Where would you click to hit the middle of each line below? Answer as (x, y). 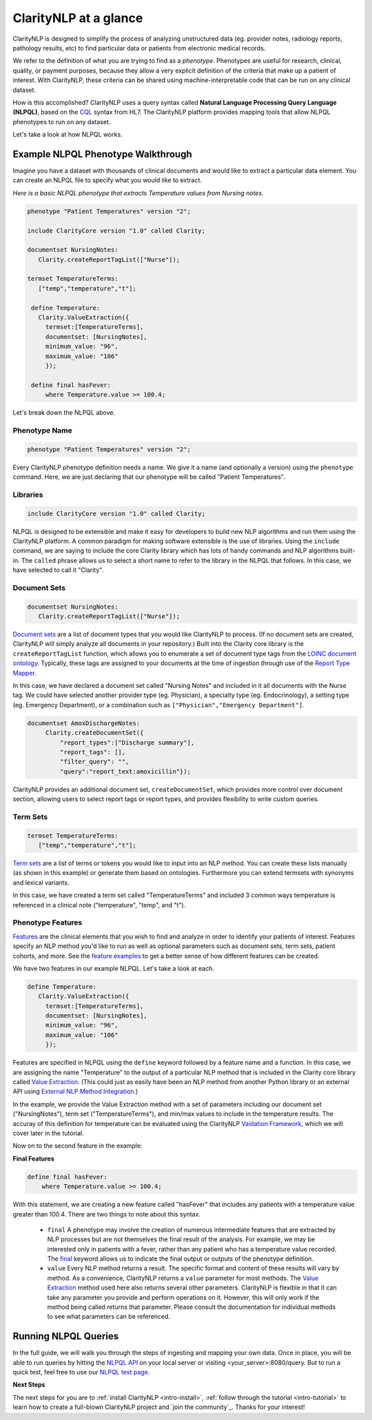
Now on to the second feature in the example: (77, 1146)
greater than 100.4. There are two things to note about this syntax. (107, 1214)
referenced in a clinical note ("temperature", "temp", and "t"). (99, 905)
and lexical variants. (41, 882)
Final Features (33, 1158)
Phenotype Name (42, 430)
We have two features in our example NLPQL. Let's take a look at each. (114, 968)
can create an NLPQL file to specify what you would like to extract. (107, 180)
